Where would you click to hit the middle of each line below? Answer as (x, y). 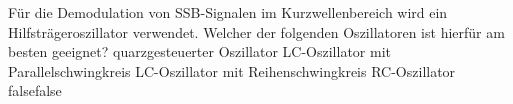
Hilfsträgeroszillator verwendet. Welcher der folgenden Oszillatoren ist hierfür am (256, 31)
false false (35, 90)
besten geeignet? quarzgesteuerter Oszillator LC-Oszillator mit (199, 51)
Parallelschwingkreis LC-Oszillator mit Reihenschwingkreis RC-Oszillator (232, 70)
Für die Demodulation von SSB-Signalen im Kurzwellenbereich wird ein (228, 12)
